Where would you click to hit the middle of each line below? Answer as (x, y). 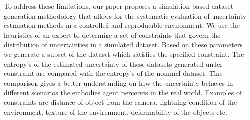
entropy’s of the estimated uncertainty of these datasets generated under (113, 63)
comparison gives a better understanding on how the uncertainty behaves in (119, 83)
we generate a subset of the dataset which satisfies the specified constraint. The (124, 54)
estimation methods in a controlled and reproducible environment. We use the (122, 25)
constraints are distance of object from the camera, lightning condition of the (121, 102)
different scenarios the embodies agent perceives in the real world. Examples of (123, 92)
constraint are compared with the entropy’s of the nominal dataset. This (113, 73)
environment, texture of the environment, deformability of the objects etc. (116, 111)
